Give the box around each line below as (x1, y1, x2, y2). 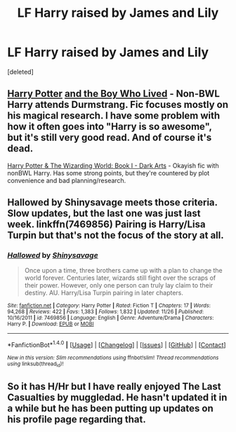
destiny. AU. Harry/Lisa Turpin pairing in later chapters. (24, 289, 184, 297)
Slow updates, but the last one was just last (7, 208, 201, 220)
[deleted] (7, 67, 34, 76)
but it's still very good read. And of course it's (7, 132, 212, 144)
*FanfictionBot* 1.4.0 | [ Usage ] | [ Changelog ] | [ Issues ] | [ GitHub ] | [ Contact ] (7, 339, 226, 349)
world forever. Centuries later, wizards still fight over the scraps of (24, 274, 216, 282)
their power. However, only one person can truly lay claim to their (24, 281, 214, 290)
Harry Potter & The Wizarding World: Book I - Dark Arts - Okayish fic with (7, 161, 219, 170)
